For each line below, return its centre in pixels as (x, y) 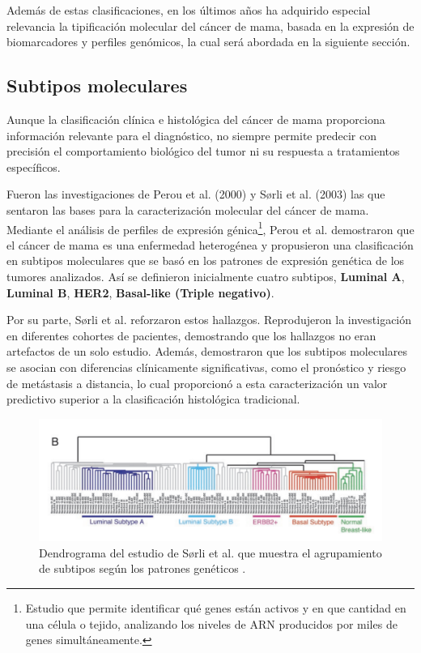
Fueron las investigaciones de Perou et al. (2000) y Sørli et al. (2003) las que (196, 194)
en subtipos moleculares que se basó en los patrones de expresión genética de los (206, 260)
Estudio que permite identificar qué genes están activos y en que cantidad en (216, 608)
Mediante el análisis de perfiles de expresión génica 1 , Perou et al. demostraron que (210, 228)
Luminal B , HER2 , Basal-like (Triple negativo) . (140, 292)
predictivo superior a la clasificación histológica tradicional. (153, 399)
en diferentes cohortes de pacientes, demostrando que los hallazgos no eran (191, 335)
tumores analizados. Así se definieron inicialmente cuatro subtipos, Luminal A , (206, 276)
